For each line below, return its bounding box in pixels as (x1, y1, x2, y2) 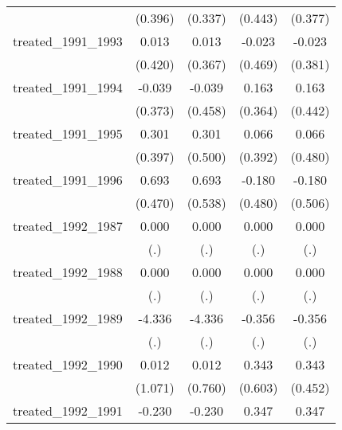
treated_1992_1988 (13, 263, 123, 281)
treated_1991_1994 (13, 78, 123, 96)
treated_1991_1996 (13, 170, 123, 189)
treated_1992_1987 (13, 217, 123, 235)
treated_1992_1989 (13, 309, 123, 327)
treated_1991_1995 (13, 124, 123, 143)
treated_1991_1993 (13, 32, 123, 50)
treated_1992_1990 (13, 355, 123, 373)
